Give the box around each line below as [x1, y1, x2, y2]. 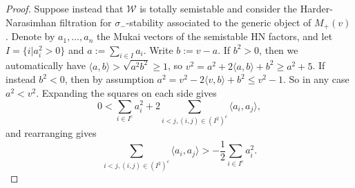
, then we [259, 42, 298, 57]
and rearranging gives [6, 126, 97, 140]
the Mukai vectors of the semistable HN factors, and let [97, 29, 333, 44]
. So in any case [283, 72, 349, 86]
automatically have [6, 58, 86, 73]
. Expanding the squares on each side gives [36, 85, 217, 100]
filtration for [59, 15, 112, 29]
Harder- [300, 1, 333, 15]
